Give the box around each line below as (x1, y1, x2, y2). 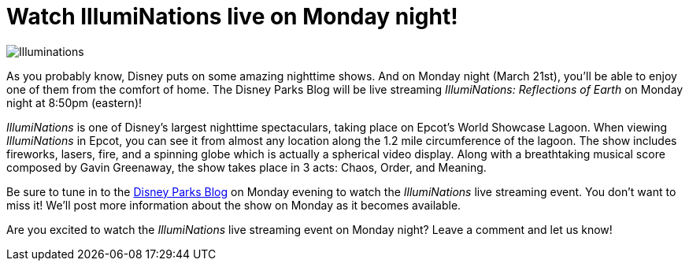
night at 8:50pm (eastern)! (6, 95, 143, 109)
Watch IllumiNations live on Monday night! (6, 3, 458, 30)
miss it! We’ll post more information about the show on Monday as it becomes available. (6, 198, 461, 212)
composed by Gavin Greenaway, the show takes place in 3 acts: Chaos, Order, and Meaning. (6, 160, 487, 174)
